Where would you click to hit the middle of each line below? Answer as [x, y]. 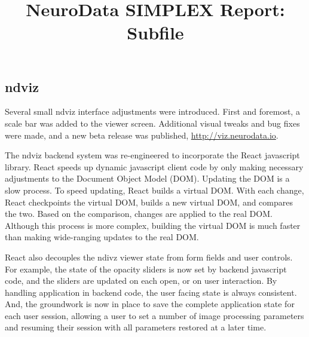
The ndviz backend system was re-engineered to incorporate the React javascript [152, 155]
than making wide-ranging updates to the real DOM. [102, 237]
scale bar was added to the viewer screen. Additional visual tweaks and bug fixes [152, 123]
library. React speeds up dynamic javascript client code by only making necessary [154, 166]
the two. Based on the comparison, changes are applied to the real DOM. [139, 214]
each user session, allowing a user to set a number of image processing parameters [154, 315]
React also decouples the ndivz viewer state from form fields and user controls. [149, 257]
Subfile [155, 33]
